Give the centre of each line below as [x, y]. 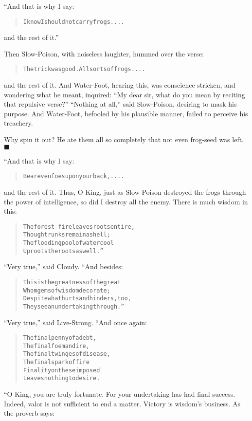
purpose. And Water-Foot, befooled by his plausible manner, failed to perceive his [126, 113]
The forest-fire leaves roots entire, [79, 227]
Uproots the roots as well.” [63, 251]
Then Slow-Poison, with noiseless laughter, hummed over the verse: [104, 53]
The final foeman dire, [56, 346]
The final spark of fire [56, 362]
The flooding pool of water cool [68, 243]
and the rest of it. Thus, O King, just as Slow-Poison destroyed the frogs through [125, 192]
